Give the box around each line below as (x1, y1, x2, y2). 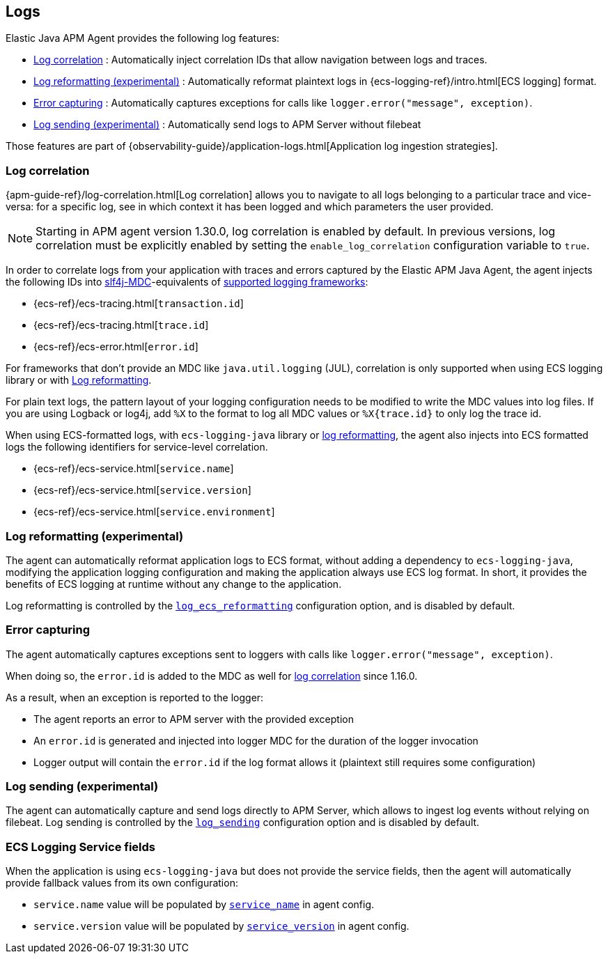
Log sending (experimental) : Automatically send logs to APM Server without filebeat (33, 118, 421, 131)
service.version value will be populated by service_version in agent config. (33, 920, 410, 933)
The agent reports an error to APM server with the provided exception (33, 712, 354, 725)
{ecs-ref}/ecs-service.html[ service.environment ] (33, 506, 275, 518)
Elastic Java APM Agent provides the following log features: (6, 32, 280, 45)
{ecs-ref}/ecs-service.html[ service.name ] (33, 462, 234, 475)
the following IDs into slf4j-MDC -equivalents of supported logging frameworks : (6, 276, 368, 288)
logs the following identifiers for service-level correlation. (6, 441, 268, 453)
